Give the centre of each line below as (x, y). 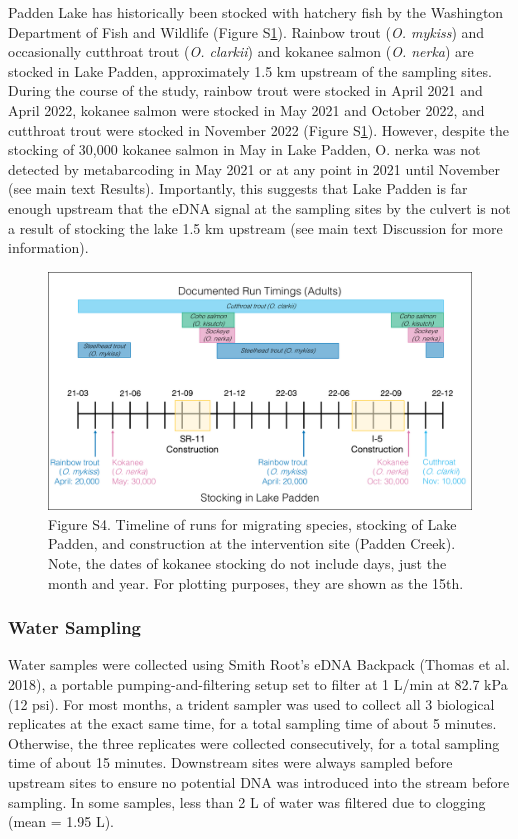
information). (48, 247)
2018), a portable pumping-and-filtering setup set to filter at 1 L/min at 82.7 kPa (258, 684)
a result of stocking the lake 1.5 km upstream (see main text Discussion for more (255, 227)
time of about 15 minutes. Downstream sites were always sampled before (230, 762)
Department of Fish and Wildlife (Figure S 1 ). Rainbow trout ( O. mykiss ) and (246, 31)
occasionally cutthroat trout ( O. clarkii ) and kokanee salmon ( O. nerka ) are (241, 51)
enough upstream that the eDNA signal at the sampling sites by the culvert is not (259, 207)
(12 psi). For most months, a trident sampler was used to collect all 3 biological (251, 703)
